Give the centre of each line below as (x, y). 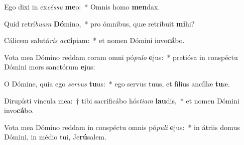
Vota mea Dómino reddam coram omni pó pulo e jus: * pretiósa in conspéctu (121, 57)
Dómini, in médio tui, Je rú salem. (55, 137)
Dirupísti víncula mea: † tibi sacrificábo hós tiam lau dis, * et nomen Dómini (122, 100)
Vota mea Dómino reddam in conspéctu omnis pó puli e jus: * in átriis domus (122, 127)
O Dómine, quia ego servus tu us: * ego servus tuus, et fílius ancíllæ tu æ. (117, 83)
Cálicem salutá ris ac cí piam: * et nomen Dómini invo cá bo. (94, 40)
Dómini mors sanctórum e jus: (50, 67)
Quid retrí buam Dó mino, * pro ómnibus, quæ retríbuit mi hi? (99, 23)
